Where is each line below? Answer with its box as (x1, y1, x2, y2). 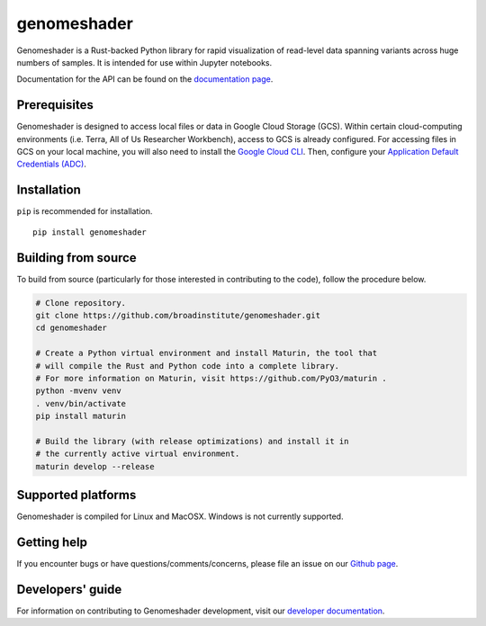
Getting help (16, 534, 87, 550)
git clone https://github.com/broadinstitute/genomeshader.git (35, 310, 321, 320)
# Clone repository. (35, 298, 126, 308)
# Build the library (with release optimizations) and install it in (35, 436, 349, 446)
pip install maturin (35, 411, 126, 422)
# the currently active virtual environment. (35, 449, 240, 459)
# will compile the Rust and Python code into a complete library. (35, 361, 340, 371)
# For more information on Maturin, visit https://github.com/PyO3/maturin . (35, 373, 387, 383)
